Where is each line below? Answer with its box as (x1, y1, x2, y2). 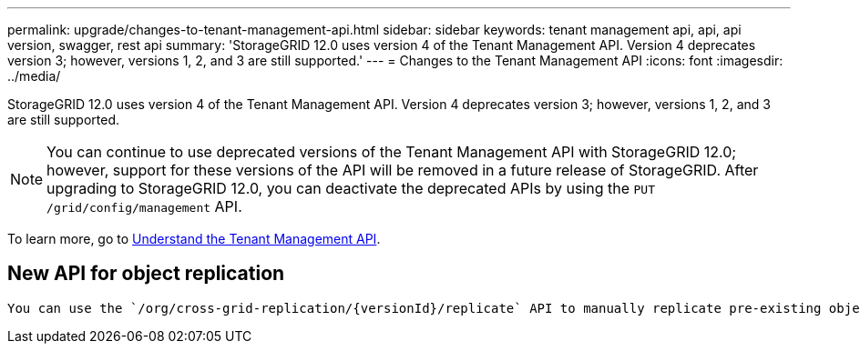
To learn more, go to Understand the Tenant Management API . (7, 231, 381, 246)
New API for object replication (7, 262, 285, 286)
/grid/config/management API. (46, 197, 242, 216)
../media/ (7, 68, 61, 84)
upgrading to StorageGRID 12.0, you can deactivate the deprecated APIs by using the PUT (46, 179, 656, 197)
